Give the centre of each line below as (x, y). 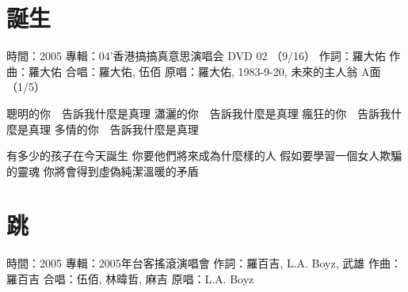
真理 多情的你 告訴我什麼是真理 (113, 129)
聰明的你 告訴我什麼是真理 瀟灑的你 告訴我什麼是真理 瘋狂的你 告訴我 (199, 113)
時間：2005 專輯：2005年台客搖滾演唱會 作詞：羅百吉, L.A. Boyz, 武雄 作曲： (204, 263)
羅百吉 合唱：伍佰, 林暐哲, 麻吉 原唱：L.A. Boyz (130, 279)
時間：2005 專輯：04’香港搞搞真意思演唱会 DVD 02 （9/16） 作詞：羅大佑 (196, 56)
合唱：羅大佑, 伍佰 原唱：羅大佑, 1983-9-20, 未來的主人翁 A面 (223, 71)
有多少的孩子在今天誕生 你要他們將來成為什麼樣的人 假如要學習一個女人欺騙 (204, 155)
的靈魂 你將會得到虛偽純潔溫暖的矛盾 (103, 171)
